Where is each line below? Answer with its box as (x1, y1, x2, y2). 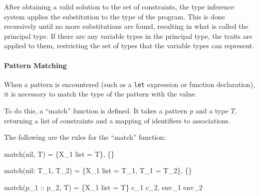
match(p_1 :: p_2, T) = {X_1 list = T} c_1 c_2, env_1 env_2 (4, 182, 203, 192)
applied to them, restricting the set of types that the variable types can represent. (4, 40, 255, 51)
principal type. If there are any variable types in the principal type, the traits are (4, 30, 253, 41)
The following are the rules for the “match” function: (4, 132, 166, 142)
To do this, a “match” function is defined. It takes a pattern (4, 105, 188, 116)
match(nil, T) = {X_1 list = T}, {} (4, 148, 115, 159)
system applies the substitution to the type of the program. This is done (4, 11, 225, 21)
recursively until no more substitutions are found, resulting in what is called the (4, 21, 249, 31)
